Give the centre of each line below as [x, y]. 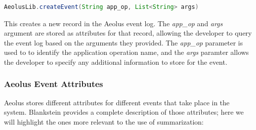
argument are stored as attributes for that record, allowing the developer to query [128, 33]
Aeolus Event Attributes [54, 84]
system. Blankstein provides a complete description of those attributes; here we [124, 112]
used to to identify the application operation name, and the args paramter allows [127, 52]
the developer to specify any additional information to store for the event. [116, 62]
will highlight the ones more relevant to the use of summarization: [104, 121]
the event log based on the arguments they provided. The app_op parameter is [124, 42]
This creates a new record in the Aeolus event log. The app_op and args [113, 23]
